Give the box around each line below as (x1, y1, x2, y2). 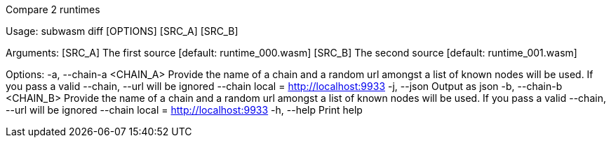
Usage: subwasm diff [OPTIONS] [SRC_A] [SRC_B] (6, 25, 239, 37)
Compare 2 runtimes (6, 3, 100, 15)
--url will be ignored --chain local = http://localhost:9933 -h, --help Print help (6, 104, 363, 116)
